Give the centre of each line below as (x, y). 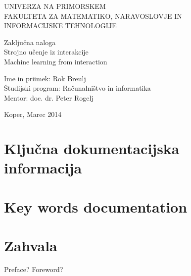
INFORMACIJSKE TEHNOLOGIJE (60, 26)
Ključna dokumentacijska (92, 148)
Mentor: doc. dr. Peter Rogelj (49, 97)
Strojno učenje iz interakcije (46, 52)
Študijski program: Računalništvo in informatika (77, 88)
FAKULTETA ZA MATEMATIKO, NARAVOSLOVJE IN (93, 16)
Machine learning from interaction (56, 61)
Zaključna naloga (30, 42)
